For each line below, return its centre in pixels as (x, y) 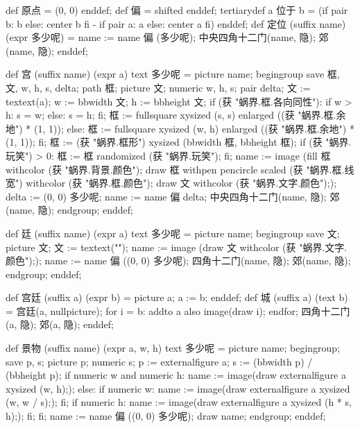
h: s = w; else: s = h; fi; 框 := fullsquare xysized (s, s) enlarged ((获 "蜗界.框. (171, 115)
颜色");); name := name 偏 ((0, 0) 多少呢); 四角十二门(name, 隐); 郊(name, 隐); (178, 260)
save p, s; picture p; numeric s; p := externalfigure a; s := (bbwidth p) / (159, 361)
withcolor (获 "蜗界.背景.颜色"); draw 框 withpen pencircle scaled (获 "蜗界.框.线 (180, 169)
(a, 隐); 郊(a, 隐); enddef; (60, 324)
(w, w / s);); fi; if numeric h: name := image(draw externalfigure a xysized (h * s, (179, 402)
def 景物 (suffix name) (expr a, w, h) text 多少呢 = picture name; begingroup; (173, 348)
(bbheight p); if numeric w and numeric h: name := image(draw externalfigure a (176, 375)
